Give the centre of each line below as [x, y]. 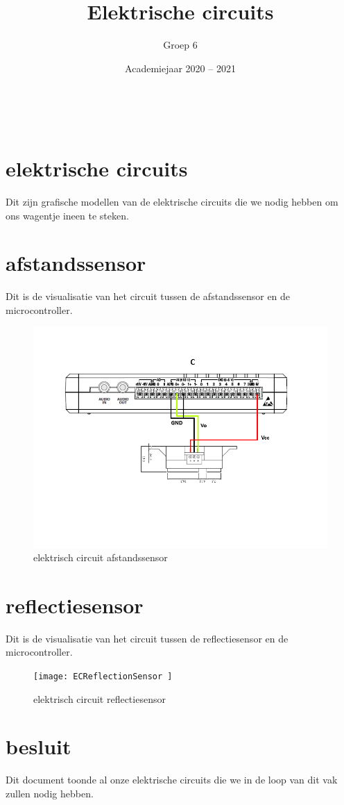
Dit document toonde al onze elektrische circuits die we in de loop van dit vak [172, 780]
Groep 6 [180, 45]
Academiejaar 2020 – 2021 [180, 68]
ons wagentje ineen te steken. [67, 215]
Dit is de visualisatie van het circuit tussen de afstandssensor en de [148, 296]
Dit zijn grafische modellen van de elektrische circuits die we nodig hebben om [172, 202]
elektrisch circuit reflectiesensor [100, 698]
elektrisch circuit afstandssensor [101, 557]
